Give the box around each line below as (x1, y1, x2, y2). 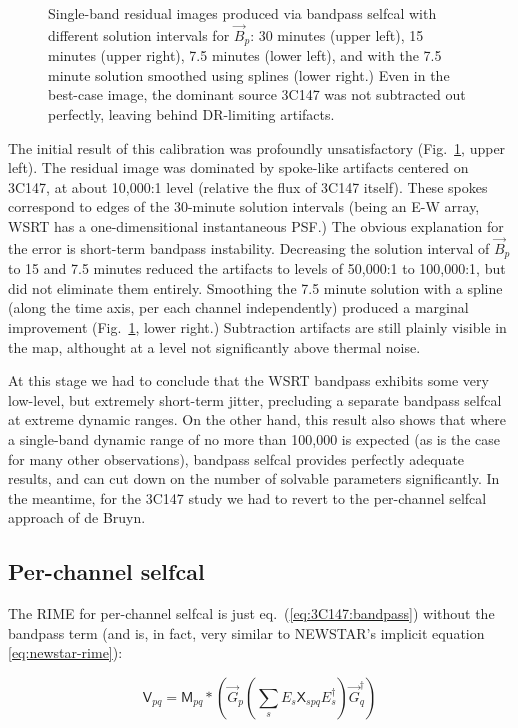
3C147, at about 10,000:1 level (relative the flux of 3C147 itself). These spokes (8, 176, 488, 197)
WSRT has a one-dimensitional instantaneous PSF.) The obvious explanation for (8, 216, 504, 237)
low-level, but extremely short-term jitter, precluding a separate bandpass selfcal (8, 389, 502, 410)
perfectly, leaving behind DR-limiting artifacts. (48, 104, 335, 125)
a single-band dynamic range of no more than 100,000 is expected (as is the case (8, 429, 500, 450)
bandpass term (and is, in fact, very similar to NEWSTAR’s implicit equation (8, 622, 485, 643)
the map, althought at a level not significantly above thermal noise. (8, 336, 421, 357)
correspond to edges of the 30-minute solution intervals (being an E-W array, (8, 196, 480, 217)
